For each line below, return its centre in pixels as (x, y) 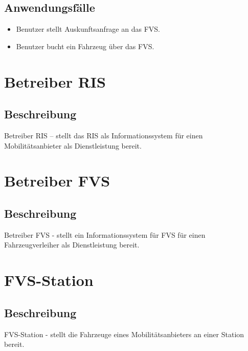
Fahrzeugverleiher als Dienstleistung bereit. (72, 245)
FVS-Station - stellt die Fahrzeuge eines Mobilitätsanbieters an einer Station (124, 334)
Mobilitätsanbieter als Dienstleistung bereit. (73, 145)
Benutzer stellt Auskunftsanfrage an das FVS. (88, 29)
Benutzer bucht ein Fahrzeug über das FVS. (85, 46)
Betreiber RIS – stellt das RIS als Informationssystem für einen (104, 135)
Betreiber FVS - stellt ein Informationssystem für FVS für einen (105, 234)
